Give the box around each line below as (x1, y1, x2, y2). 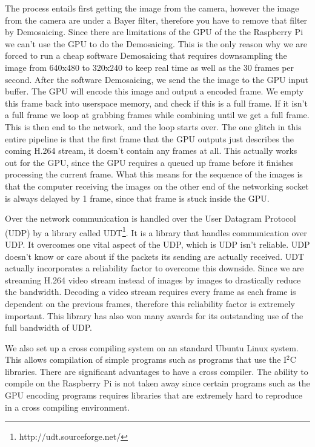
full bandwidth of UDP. (5, 321, 92, 334)
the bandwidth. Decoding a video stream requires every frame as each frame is (5, 285, 296, 298)
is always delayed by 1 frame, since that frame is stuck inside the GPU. (5, 191, 270, 204)
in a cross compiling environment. (5, 400, 130, 413)
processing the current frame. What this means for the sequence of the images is (5, 168, 303, 180)
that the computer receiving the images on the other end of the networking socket (5, 179, 309, 192)
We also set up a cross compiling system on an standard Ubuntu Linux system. (5, 341, 299, 354)
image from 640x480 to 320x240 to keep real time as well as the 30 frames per (5, 61, 294, 73)
